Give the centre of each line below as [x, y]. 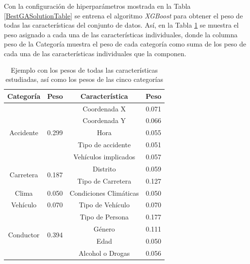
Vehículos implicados [104, 156]
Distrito [104, 168]
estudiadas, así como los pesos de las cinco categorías [84, 79]
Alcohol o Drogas [104, 253]
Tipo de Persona [104, 217]
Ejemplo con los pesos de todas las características [84, 70]
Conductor [24, 235]
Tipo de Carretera [104, 180]
